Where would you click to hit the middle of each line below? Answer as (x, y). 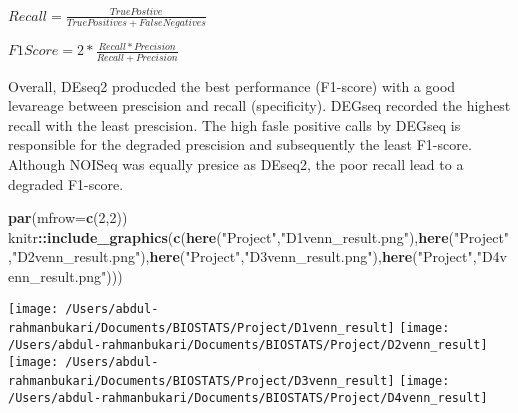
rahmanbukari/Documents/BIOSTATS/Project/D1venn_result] (201, 328)
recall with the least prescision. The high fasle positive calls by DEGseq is (234, 124)
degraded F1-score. (66, 183)
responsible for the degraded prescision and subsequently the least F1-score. (240, 144)
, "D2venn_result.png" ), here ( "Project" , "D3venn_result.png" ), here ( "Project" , (242, 256)
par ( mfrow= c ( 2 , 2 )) (68, 217)
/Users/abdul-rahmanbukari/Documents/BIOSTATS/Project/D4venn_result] (248, 397)
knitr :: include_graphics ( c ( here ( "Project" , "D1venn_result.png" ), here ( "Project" (259, 236)
